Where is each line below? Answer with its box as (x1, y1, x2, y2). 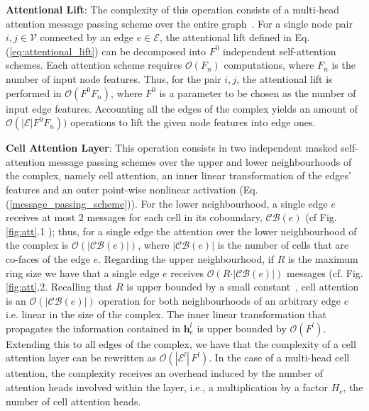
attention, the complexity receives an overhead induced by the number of (6, 366, 324, 381)
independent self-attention (223, 43, 336, 58)
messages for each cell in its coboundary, (87, 210, 263, 225)
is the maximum (287, 251, 358, 266)
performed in (6, 85, 62, 100)
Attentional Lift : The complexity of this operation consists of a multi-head (6, 2, 340, 16)
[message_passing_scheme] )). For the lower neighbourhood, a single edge (9, 196, 328, 210)
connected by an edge (40, 30, 133, 45)
